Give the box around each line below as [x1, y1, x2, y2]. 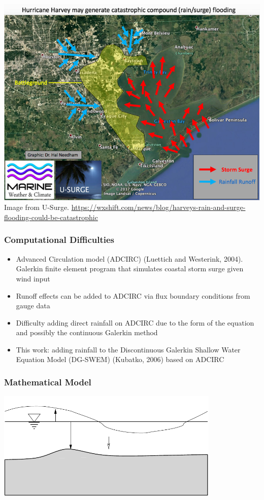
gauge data [16, 300, 50, 311]
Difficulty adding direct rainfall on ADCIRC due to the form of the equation [16, 317, 254, 328]
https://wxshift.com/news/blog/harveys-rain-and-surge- [71, 202, 246, 212]
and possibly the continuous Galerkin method [16, 327, 158, 338]
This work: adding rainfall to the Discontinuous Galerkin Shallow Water [16, 344, 241, 354]
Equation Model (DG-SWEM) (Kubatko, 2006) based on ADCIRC [16, 354, 224, 365]
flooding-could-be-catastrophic [4, 211, 98, 222]
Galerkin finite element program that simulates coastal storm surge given [16, 263, 244, 274]
